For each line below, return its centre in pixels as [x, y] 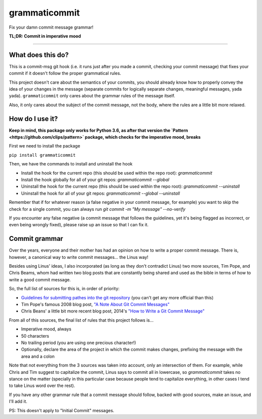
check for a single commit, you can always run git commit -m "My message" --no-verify [97, 209]
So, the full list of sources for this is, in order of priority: [64, 289]
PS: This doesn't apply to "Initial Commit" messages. [62, 410]
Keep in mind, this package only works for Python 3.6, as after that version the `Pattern [98, 130]
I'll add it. [18, 401]
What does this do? [39, 55]
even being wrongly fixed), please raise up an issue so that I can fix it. [79, 225]
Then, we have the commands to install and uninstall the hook [71, 164]
